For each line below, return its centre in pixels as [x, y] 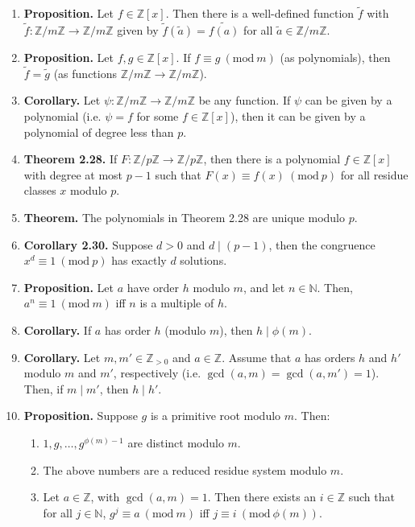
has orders [330, 357]
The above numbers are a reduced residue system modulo [185, 469]
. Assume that [257, 357]
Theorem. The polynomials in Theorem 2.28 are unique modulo [184, 217]
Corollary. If [58, 329]
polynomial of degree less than [99, 132]
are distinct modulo [176, 442]
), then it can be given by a [298, 116]
